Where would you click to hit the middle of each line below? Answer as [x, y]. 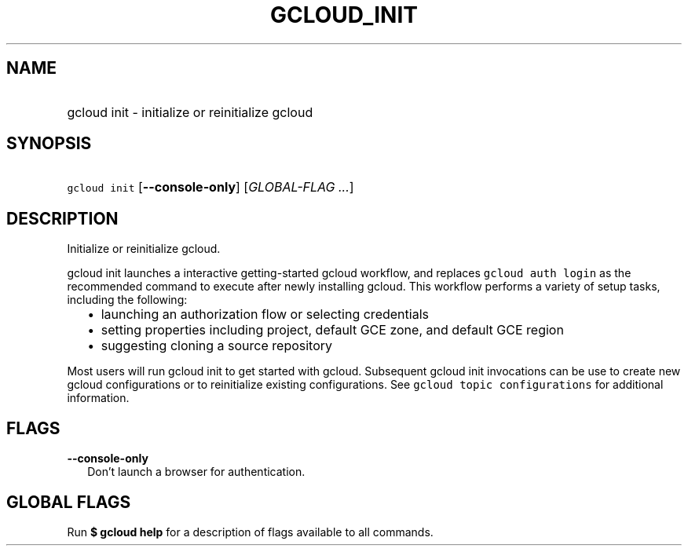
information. [98, 398]
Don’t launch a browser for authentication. [196, 472]
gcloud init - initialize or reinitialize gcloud [190, 112]
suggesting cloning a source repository [217, 346]
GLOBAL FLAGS [69, 502]
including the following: [127, 300]
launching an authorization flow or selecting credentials [265, 314]
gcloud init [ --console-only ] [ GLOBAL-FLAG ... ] [210, 187]
